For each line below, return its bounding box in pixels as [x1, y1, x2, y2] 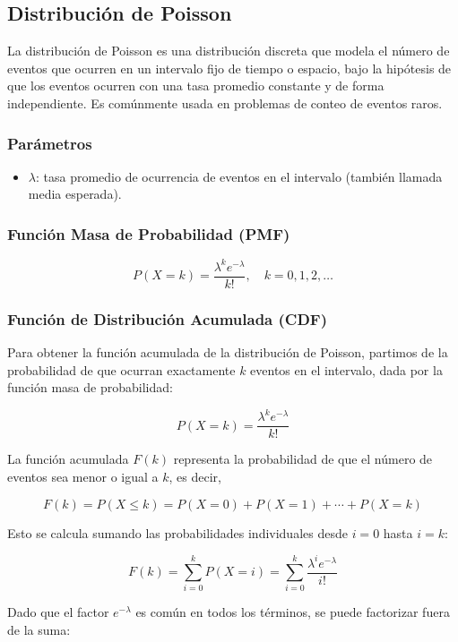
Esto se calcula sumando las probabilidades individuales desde [7, 523, 348, 542]
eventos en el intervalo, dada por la [250, 360, 443, 379]
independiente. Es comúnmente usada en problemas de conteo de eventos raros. [7, 93, 443, 112]
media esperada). [28, 184, 122, 203]
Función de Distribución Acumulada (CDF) [7, 307, 328, 330]
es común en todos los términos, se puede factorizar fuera [135, 603, 450, 621]
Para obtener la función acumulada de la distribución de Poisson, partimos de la [7, 342, 448, 361]
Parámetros [7, 132, 92, 154]
